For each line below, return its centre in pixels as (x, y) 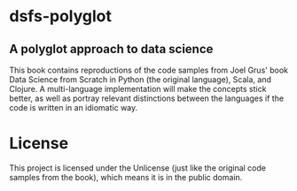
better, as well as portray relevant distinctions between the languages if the (147, 98)
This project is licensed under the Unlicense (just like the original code (137, 168)
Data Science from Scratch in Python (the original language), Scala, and (141, 80)
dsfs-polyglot (61, 16)
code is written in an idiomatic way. (74, 107)
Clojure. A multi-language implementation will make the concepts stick (138, 89)
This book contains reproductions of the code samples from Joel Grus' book (148, 70)
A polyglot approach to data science (111, 49)
